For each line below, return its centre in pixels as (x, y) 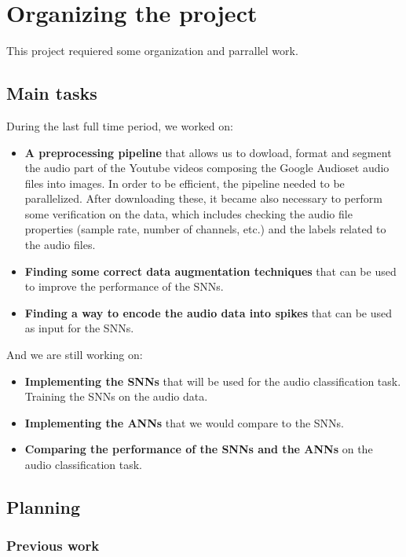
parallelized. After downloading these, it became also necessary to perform (203, 198)
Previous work (53, 546)
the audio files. (60, 245)
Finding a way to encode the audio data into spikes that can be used (208, 312)
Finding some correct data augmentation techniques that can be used (210, 271)
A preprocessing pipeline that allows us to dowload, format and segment (208, 152)
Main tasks (52, 93)
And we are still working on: (75, 355)
